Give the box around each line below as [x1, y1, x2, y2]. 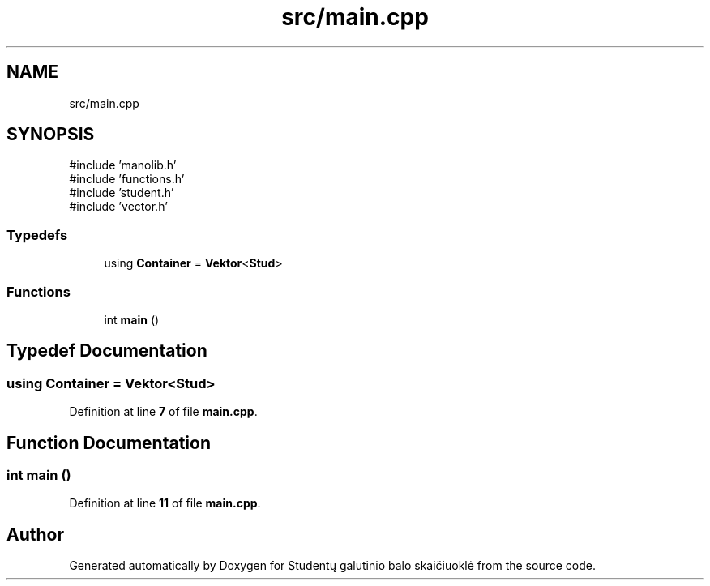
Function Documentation [6, 432, 211, 453]
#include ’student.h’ [69, 186, 174, 200]
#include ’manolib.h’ [69, 158, 177, 173]
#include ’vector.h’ [69, 199, 168, 214]
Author [6, 524, 64, 545]
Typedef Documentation [6, 340, 207, 361]
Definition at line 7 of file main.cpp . [69, 404, 258, 419]
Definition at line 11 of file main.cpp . [69, 496, 261, 511]
